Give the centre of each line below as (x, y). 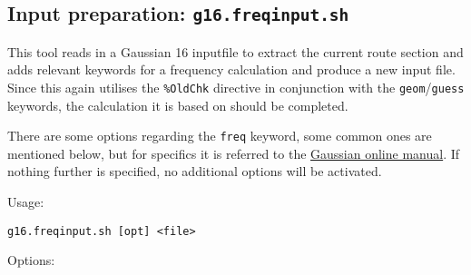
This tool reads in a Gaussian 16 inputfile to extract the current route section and (235, 51)
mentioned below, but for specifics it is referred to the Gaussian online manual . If (234, 153)
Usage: (26, 202)
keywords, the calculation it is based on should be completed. (178, 105)
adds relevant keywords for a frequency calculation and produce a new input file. (231, 69)
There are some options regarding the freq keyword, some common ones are (220, 136)
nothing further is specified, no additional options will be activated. (195, 171)
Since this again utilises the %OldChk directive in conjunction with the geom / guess (236, 87)
